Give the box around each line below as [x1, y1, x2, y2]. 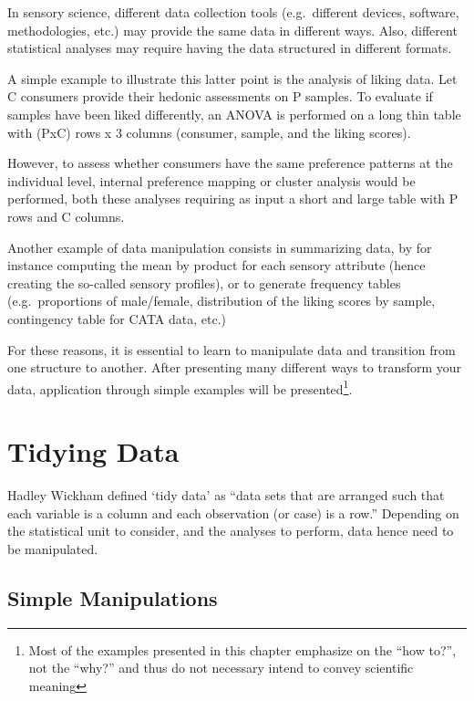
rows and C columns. [7, 206, 125, 225]
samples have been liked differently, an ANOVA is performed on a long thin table [7, 104, 461, 123]
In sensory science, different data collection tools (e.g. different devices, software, [7, 3, 459, 21]
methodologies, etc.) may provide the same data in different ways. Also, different [7, 20, 458, 39]
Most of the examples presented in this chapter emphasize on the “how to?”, [28, 640, 457, 659]
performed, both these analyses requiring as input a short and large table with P [7, 189, 459, 208]
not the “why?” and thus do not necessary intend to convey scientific [28, 658, 414, 677]
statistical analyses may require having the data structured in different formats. [7, 38, 452, 58]
